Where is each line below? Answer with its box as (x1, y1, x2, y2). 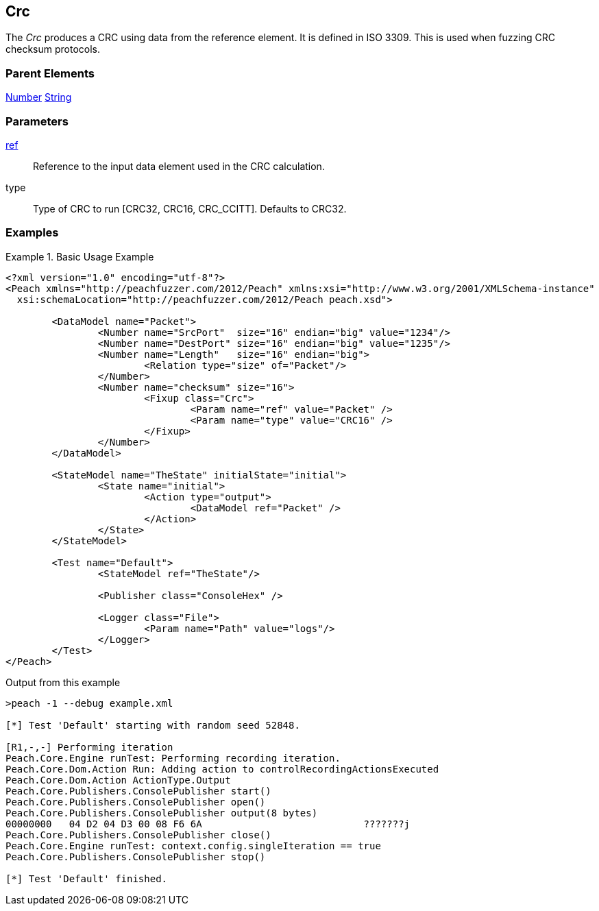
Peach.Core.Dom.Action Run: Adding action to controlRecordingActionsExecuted (5, 763, 439, 775)
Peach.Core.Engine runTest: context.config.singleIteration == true (5, 840, 381, 851)
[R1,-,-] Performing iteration (5, 741, 173, 753)
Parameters (5, 114, 69, 128)
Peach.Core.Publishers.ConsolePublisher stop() (5, 851, 266, 862)
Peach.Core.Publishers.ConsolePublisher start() (5, 785, 271, 797)
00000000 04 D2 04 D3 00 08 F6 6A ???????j (5, 818, 411, 829)
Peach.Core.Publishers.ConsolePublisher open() (5, 796, 266, 807)
